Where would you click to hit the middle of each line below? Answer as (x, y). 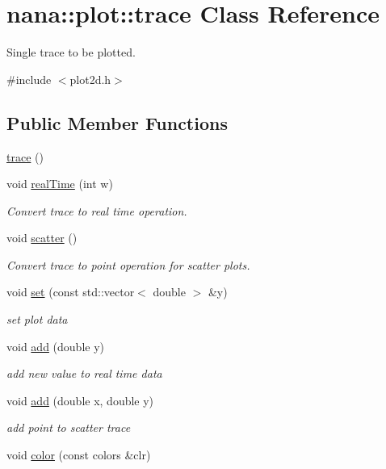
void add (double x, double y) (80, 400)
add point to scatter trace (69, 427)
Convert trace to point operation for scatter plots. (128, 264)
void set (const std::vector (71, 292)
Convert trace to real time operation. (97, 210)
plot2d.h (90, 79)
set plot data (37, 319)
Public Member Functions (117, 122)
